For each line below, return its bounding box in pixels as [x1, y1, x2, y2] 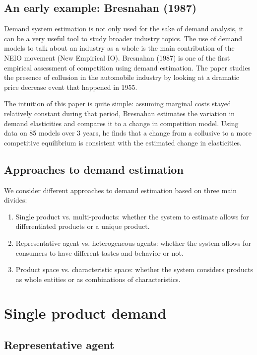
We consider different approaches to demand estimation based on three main [4, 185, 237, 195]
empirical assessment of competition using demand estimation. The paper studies [4, 62, 251, 72]
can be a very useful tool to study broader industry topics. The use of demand [4, 33, 243, 43]
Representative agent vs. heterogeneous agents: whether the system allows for [15, 237, 251, 248]
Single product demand [4, 303, 167, 323]
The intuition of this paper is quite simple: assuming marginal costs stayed [4, 98, 231, 109]
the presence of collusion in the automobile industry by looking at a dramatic [4, 72, 240, 82]
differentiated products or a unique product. [15, 221, 150, 231]
